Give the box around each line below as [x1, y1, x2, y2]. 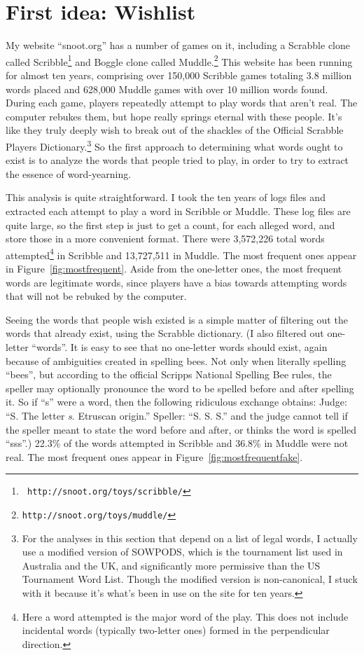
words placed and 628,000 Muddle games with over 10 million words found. [6, 81, 328, 96]
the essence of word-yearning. [6, 166, 132, 181]
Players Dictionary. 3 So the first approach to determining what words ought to [6, 137, 343, 153]
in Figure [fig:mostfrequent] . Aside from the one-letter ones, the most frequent [6, 261, 342, 275]
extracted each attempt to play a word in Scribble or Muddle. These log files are [6, 203, 351, 218]
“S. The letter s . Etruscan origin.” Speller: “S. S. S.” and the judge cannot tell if [6, 408, 348, 422]
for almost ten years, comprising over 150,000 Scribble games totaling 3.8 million [6, 67, 352, 82]
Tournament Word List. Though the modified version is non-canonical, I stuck [22, 572, 358, 586]
